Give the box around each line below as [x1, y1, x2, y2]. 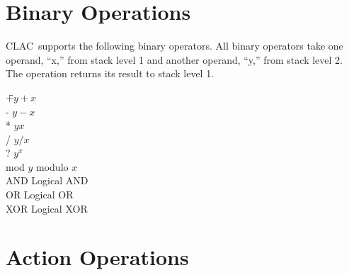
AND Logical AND [6, 173, 88, 188]
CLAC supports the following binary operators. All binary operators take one [6, 38, 343, 53]
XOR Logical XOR [6, 201, 88, 215]
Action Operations [6, 242, 189, 271]
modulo [36, 159, 69, 174]
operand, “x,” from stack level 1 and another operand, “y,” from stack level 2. [6, 52, 343, 67]
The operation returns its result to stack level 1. [6, 66, 214, 81]
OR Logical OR [6, 187, 74, 202]
